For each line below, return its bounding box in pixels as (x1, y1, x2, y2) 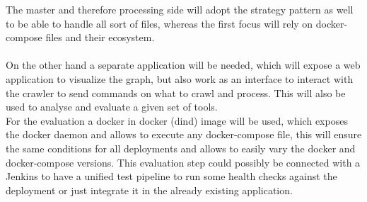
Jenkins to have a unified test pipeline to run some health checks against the (6, 169, 337, 184)
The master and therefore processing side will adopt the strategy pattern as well (6, 2, 354, 16)
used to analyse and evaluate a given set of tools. (6, 99, 218, 114)
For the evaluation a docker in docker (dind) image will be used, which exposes (6, 113, 348, 128)
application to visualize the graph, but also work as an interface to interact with (6, 71, 354, 86)
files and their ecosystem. (45, 30, 155, 45)
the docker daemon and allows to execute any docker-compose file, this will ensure (6, 127, 362, 142)
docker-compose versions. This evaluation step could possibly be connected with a (6, 155, 361, 169)
